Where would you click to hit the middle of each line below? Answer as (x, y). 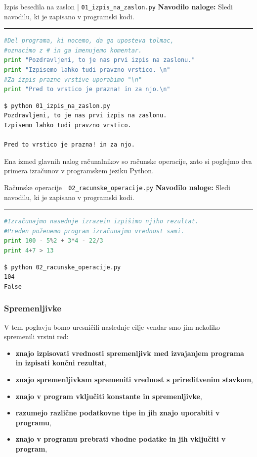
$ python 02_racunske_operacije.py (63, 267)
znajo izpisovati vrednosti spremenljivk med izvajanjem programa (130, 353)
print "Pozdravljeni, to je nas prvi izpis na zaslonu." (100, 60)
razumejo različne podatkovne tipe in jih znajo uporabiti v (118, 413)
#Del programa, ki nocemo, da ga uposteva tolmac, (89, 41)
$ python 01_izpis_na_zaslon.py (57, 106)
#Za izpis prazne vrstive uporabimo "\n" (73, 79)
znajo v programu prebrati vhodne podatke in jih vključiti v (121, 439)
